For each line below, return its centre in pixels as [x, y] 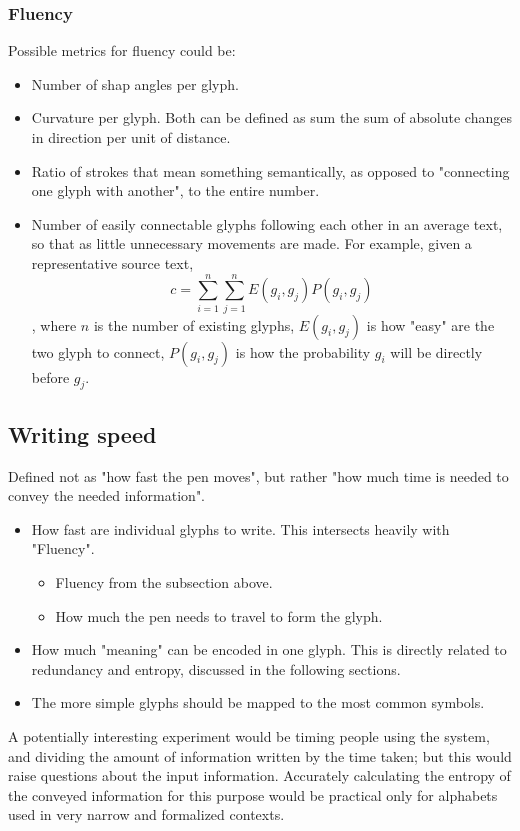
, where [54, 324]
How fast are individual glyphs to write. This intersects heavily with [240, 528]
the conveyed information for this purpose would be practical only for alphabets [253, 794]
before [50, 376]
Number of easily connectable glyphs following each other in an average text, [267, 223]
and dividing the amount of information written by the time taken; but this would [260, 755]
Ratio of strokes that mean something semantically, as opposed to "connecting [270, 170]
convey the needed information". [107, 495]
